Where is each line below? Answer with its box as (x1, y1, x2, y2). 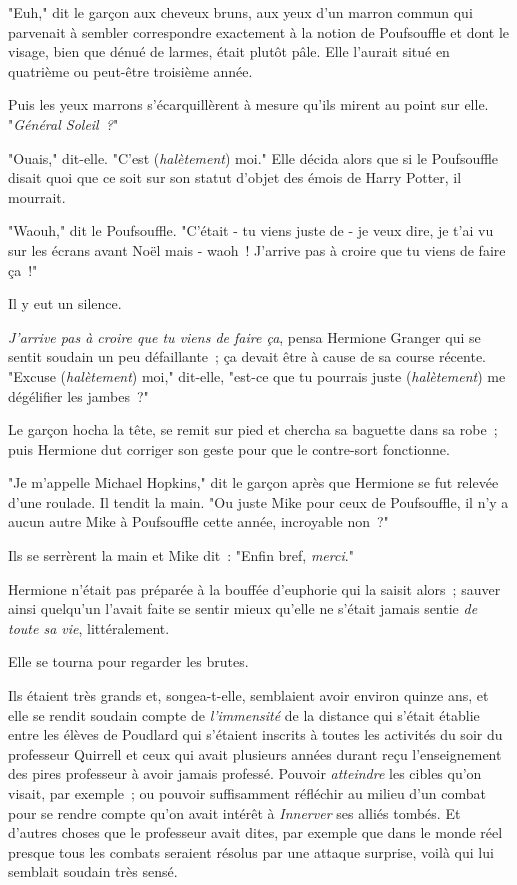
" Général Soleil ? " (8, 113, 119, 134)
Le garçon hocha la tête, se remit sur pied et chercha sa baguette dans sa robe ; (8, 419, 498, 440)
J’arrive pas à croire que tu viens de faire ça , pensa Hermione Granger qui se (8, 326, 481, 347)
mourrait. (8, 186, 66, 207)
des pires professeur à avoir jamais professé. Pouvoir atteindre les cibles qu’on (8, 763, 482, 784)
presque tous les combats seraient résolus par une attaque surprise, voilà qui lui (8, 841, 494, 862)
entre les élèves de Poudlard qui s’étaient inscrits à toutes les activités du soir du (8, 724, 503, 745)
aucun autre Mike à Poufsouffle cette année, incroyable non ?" (8, 511, 389, 532)
